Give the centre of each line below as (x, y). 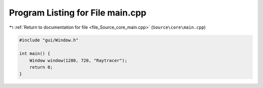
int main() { (35, 54)
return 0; (41, 67)
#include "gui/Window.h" (49, 40)
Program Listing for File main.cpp (78, 13)
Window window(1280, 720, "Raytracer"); (78, 60)
